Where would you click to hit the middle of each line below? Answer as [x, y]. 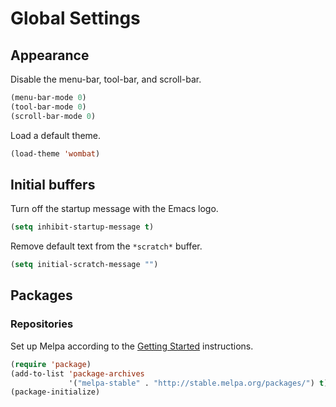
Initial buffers [53, 184]
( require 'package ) [51, 364]
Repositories [42, 324]
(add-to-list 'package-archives [77, 373]
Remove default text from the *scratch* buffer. [106, 246]
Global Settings [75, 18]
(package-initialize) [55, 392]
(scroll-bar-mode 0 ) [53, 116]
